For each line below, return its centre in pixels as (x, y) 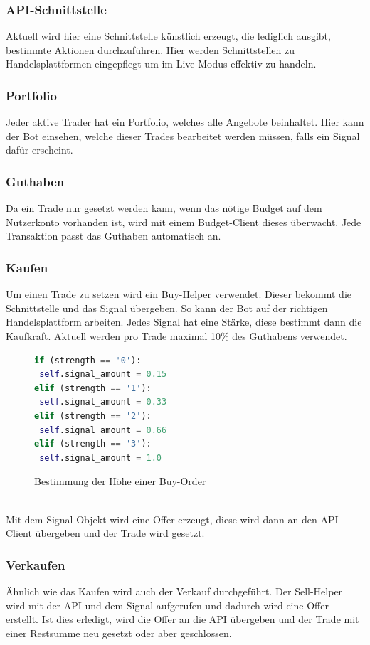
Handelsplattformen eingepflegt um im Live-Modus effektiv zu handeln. (161, 64)
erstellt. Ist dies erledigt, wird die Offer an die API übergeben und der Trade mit (183, 619)
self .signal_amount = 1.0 (101, 458)
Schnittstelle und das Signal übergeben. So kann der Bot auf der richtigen (167, 308)
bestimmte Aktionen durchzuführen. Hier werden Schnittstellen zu (150, 49)
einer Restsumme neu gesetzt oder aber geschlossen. (119, 633)
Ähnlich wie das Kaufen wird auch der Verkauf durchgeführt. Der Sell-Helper (174, 591)
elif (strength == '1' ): (93, 388)
